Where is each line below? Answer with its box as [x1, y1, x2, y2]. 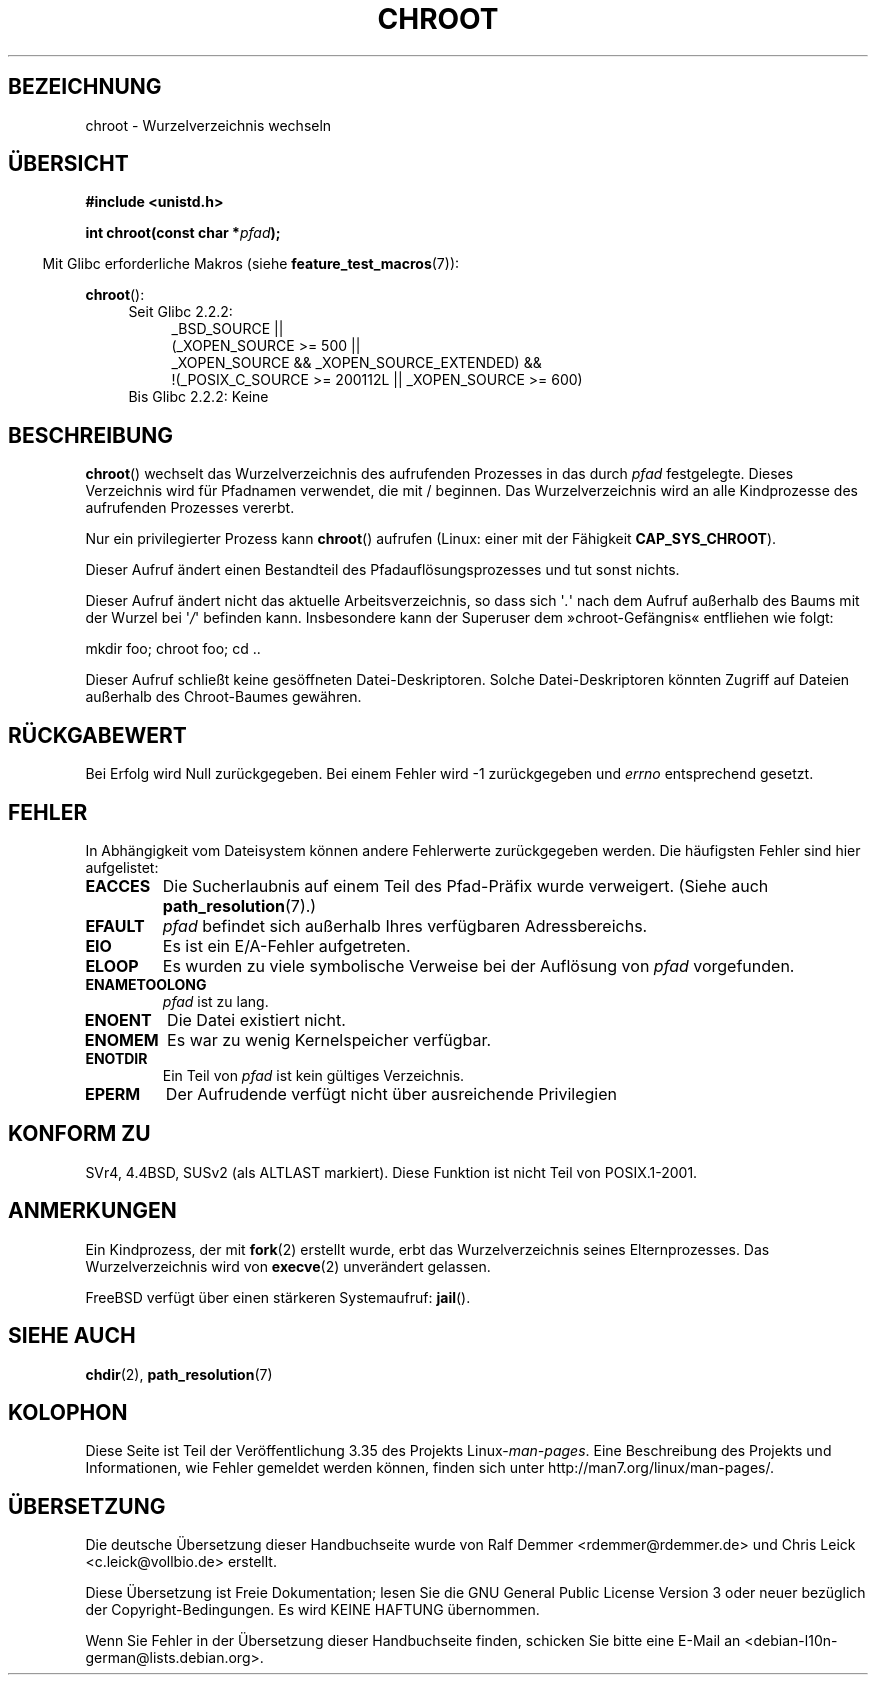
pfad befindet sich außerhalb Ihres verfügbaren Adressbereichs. [162, 915, 648, 936]
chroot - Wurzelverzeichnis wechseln [85, 116, 332, 134]
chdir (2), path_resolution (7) [85, 1365, 273, 1383]
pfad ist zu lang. [162, 992, 269, 1010]
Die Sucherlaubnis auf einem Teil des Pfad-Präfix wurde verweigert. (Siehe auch [162, 875, 769, 896]
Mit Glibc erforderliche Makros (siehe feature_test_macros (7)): [42, 255, 460, 273]
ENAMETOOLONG [85, 975, 207, 993]
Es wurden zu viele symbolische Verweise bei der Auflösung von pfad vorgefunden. [162, 955, 795, 976]
